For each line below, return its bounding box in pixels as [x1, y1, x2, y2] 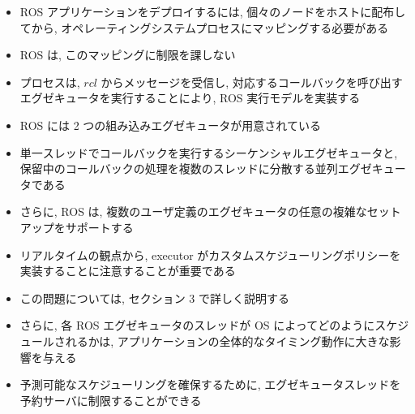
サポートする [65, 218, 134, 235]
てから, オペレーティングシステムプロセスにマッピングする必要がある [19, 19, 389, 36]
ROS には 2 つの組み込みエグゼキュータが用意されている [19, 116, 321, 133]
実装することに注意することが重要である [19, 262, 236, 279]
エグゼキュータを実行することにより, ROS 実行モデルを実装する [19, 89, 361, 106]
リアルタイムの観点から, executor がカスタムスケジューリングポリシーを [19, 246, 401, 263]
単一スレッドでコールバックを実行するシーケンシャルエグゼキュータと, [19, 144, 398, 161]
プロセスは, [19, 73, 80, 90]
